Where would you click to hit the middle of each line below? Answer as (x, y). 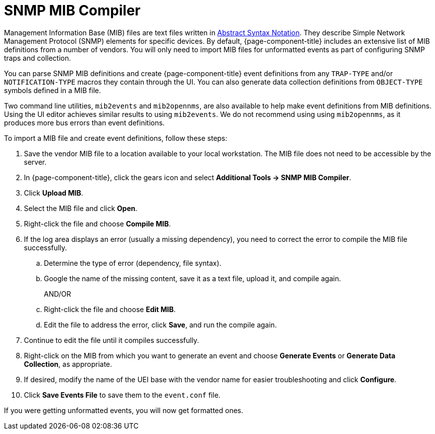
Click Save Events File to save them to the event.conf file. (122, 395)
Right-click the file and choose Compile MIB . (97, 223)
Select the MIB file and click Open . (81, 208)
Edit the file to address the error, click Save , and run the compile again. (160, 325)
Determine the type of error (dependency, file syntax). (133, 263)
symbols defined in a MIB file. (53, 90)
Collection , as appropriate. (68, 364)
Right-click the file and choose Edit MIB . (110, 309)
